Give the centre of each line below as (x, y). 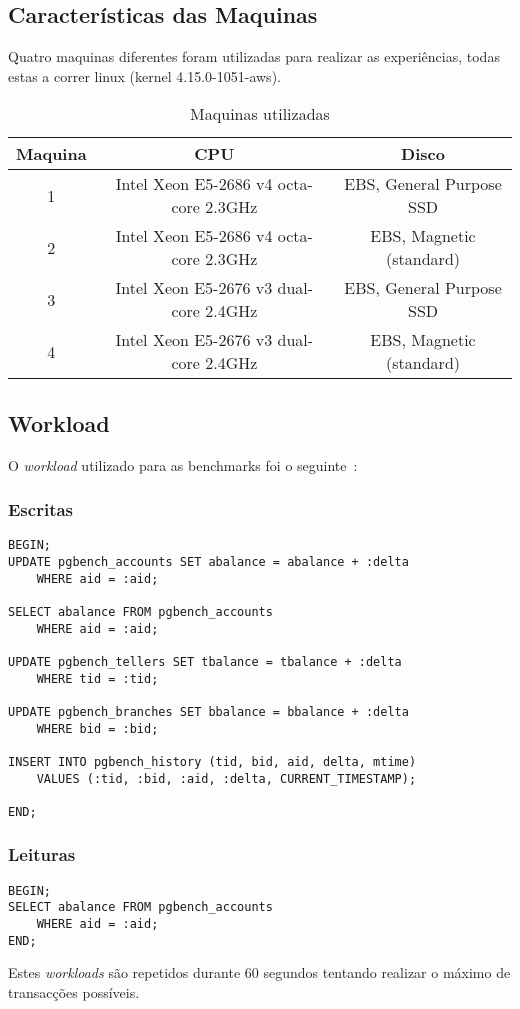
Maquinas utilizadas (260, 114)
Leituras (42, 854)
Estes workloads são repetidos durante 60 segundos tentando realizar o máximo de (259, 972)
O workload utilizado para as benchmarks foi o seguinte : (183, 464)
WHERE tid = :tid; (97, 678)
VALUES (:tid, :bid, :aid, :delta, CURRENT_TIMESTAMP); (226, 778)
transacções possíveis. (74, 992)
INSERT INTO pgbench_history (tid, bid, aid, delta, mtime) (212, 761)
